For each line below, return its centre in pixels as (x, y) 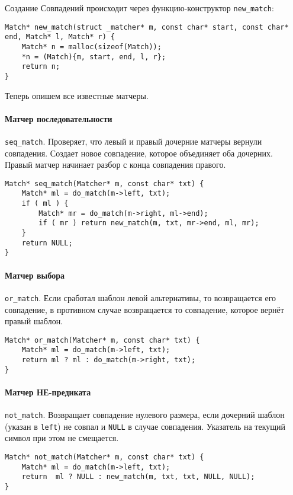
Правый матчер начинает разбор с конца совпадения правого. (115, 165)
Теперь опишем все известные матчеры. (77, 95)
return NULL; (47, 243)
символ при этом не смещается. (62, 438)
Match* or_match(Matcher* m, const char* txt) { (102, 340)
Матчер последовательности (59, 118)
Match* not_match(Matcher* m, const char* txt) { (104, 457)
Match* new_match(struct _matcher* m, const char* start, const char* (147, 27)
